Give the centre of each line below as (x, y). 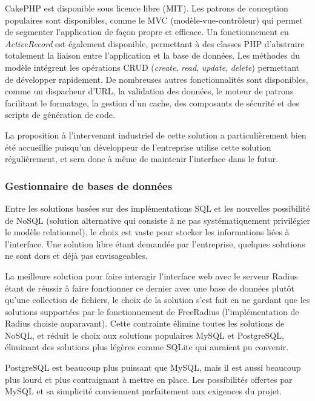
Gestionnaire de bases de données (89, 185)
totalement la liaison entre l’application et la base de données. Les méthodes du (153, 55)
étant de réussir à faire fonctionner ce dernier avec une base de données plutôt (150, 288)
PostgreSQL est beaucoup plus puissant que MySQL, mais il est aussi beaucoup (153, 367)
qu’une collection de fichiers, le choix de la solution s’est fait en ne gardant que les (157, 300)
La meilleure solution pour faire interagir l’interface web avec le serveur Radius (151, 275)
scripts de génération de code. (60, 115)
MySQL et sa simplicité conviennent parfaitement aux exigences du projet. (144, 391)
